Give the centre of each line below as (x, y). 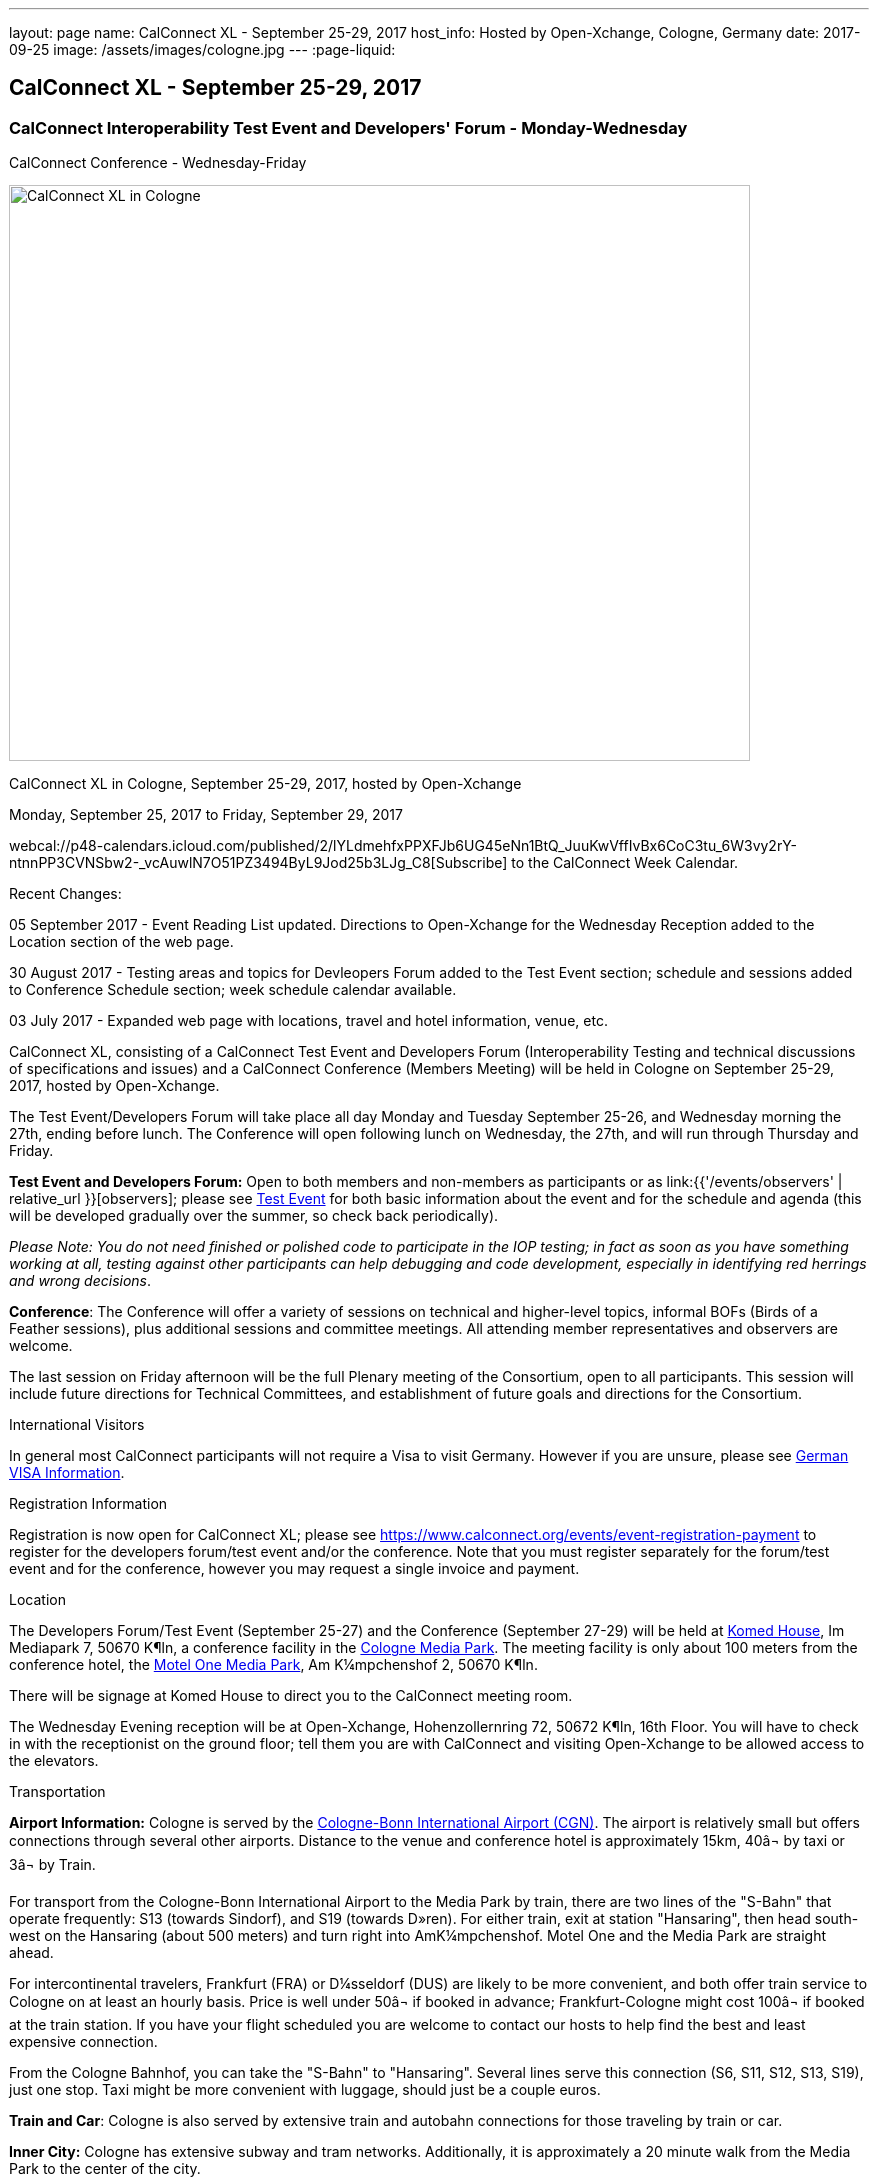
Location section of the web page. (121, 942)
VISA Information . (67, 1473)
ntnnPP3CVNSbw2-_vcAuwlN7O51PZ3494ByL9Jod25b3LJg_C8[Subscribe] (258, 863)
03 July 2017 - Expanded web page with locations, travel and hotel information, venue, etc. (308, 1021)
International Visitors (77, 1425)
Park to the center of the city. (105, 2169)
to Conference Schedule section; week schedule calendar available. (233, 990)
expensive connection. (83, 2042)
